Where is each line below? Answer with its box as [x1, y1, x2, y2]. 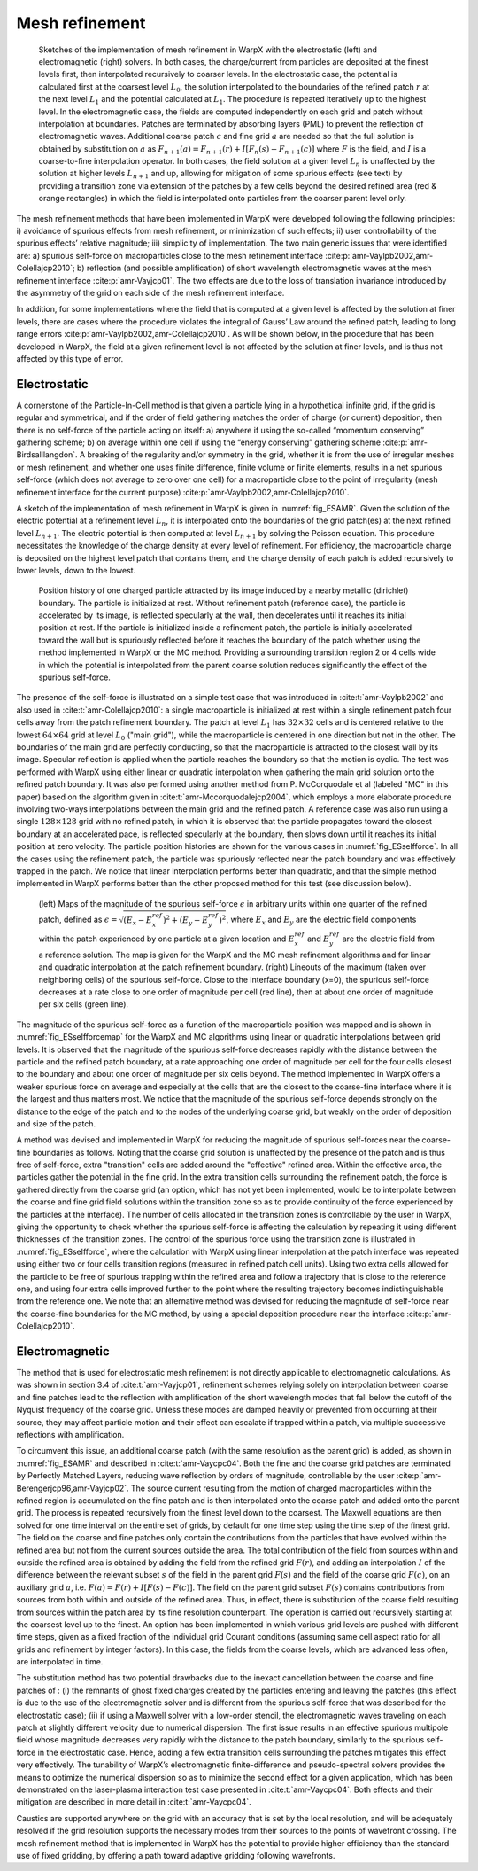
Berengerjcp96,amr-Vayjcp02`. [16, 1483, 129, 1493]
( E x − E [123, 915, 152, 927]
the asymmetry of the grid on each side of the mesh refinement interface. [16, 287, 285, 298]
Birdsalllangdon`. [16, 449, 79, 460]
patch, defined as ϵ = [38, 914, 118, 925]
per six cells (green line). [38, 999, 128, 1010]
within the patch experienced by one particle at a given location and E [38, 933, 296, 944]
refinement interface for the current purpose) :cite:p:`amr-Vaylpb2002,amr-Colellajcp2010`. [16, 487, 350, 497]
